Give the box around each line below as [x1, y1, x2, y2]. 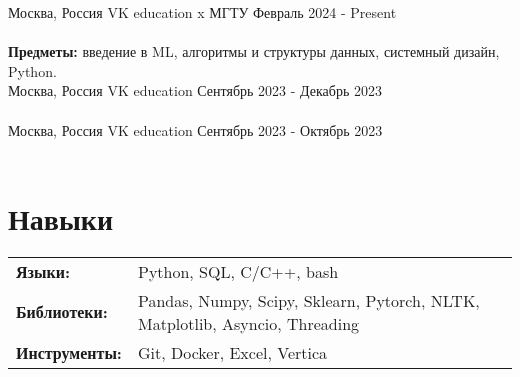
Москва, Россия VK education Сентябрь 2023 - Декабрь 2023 [8, 80, 382, 101]
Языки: [16, 259, 71, 283]
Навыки [8, 197, 114, 238]
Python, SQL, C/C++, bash [137, 259, 339, 283]
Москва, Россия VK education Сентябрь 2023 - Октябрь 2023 [8, 119, 383, 140]
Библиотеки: [16, 300, 108, 324]
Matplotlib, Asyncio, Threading [137, 311, 360, 335]
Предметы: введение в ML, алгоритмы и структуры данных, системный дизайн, [8, 41, 500, 62]
